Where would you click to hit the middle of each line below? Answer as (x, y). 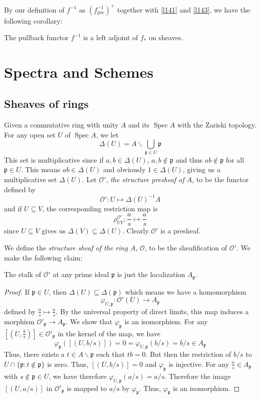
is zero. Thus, (68, 364)
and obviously (124, 169)
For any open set (30, 134)
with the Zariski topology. (217, 125)
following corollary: (33, 20)
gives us (54, 231)
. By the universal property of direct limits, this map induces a (152, 311)
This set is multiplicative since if (54, 159)
